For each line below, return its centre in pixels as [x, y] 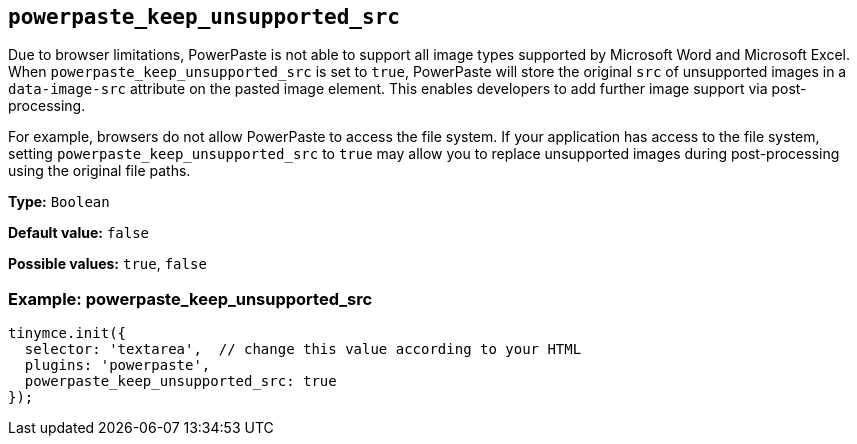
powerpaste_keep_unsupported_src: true [180, 381]
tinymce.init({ [67, 333]
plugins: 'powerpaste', [117, 365]
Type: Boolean [59, 202]
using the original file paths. [99, 171]
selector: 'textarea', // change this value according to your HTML [303, 349]
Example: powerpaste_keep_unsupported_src [190, 298]
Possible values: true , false [107, 264]
